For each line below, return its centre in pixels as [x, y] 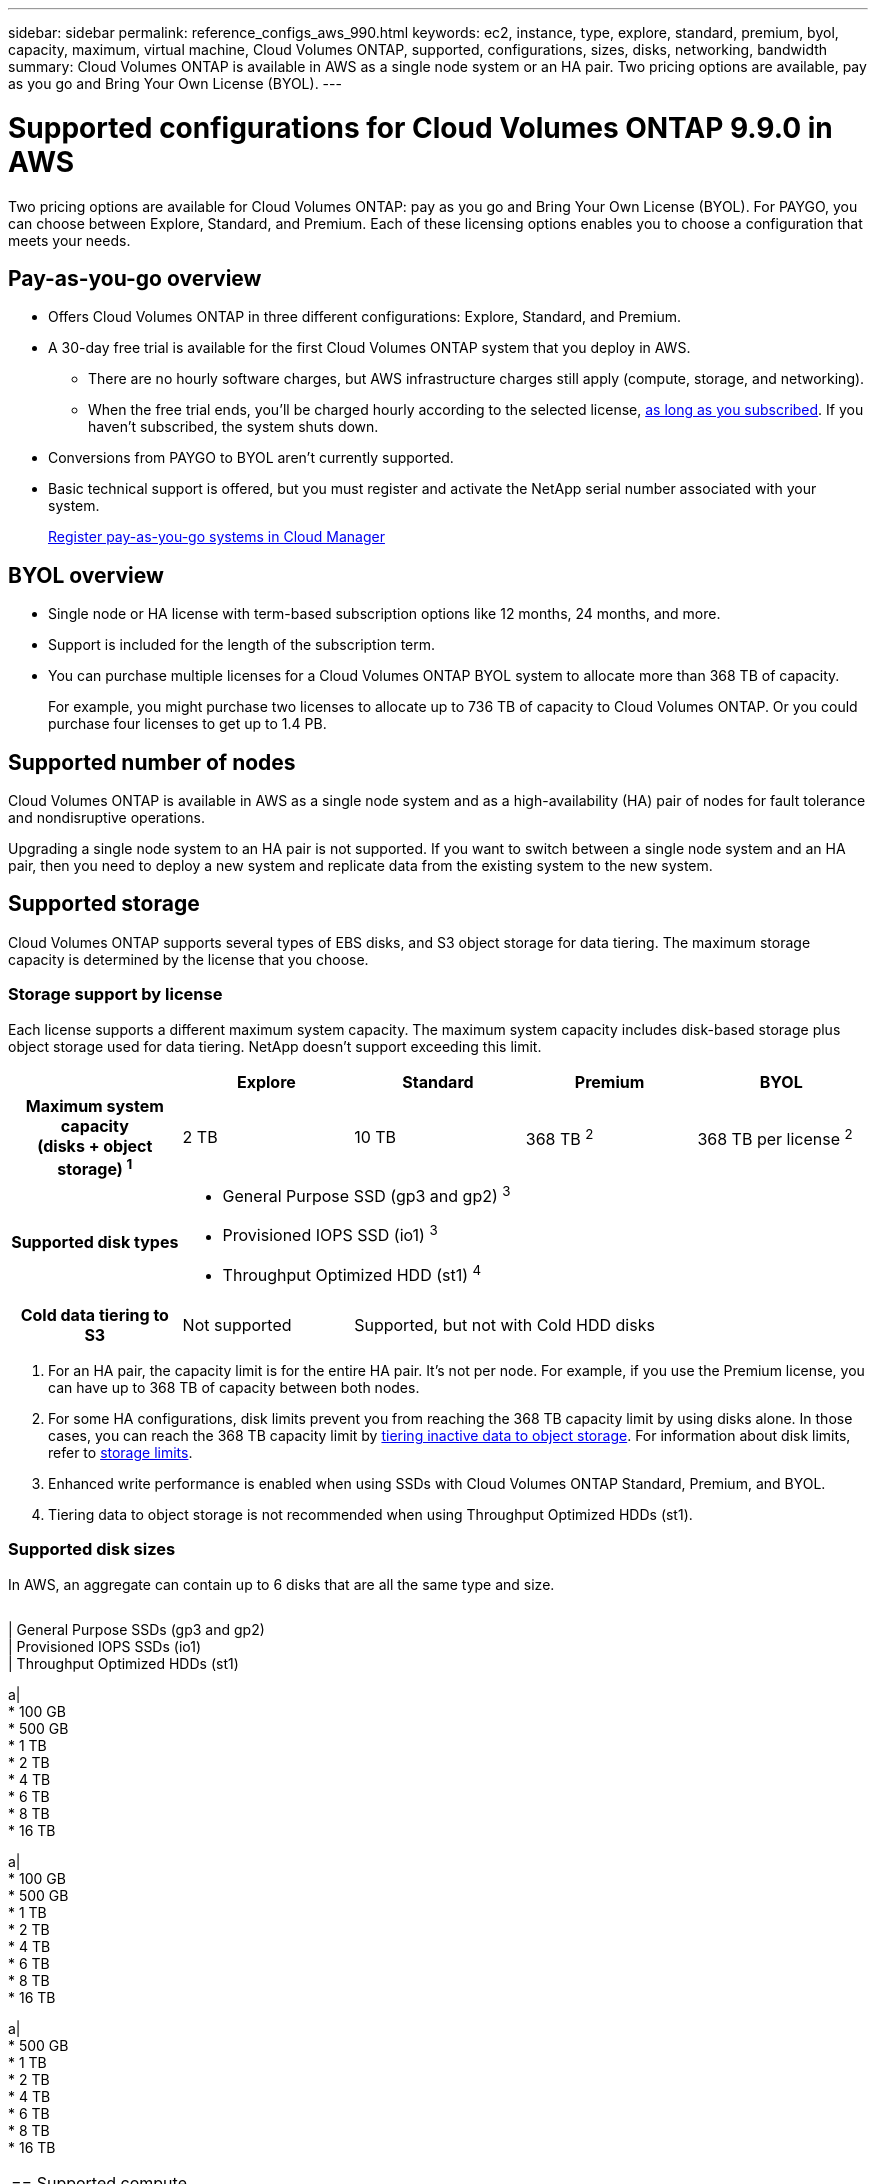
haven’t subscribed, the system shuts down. [233, 427]
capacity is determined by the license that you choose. [188, 959]
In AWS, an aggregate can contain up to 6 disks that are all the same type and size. [281, 1584]
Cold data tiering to [94, 1314]
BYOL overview [86, 575]
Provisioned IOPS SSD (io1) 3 [330, 1234]
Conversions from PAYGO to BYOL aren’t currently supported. [251, 458]
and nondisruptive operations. [107, 818]
